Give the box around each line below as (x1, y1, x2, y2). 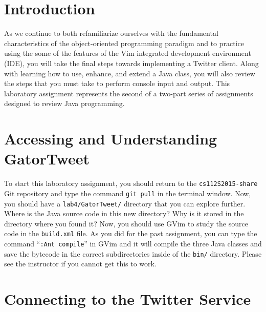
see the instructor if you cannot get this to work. (4, 258, 157, 269)
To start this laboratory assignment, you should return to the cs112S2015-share (4, 178, 258, 189)
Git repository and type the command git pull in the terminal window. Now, (4, 188, 251, 198)
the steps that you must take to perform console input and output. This (4, 78, 230, 89)
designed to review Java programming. (4, 98, 125, 109)
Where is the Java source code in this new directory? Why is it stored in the (4, 208, 244, 219)
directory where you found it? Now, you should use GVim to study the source (4, 218, 248, 228)
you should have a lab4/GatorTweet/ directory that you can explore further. (4, 198, 246, 209)
